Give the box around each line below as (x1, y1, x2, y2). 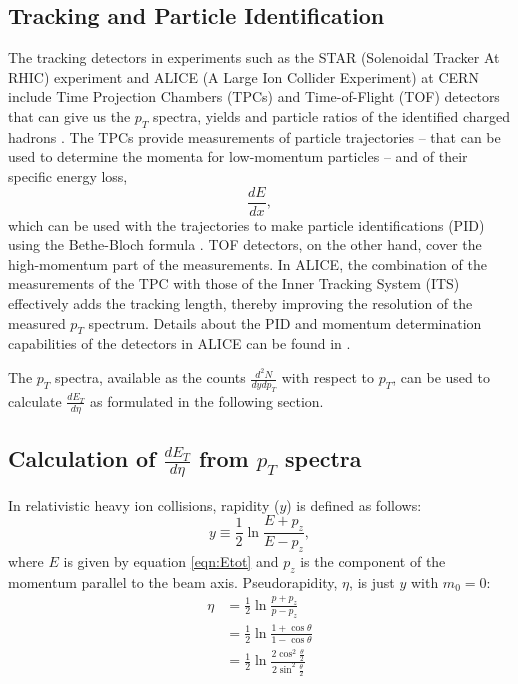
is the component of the (300, 550, 446, 571)
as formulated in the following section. (89, 390, 324, 411)
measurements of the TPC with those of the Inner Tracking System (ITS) (8, 273, 460, 294)
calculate (8, 390, 62, 411)
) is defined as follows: (286, 494, 422, 515)
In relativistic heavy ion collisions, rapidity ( (8, 494, 280, 515)
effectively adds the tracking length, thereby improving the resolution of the (8, 293, 473, 313)
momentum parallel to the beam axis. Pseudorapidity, (8, 571, 338, 592)
